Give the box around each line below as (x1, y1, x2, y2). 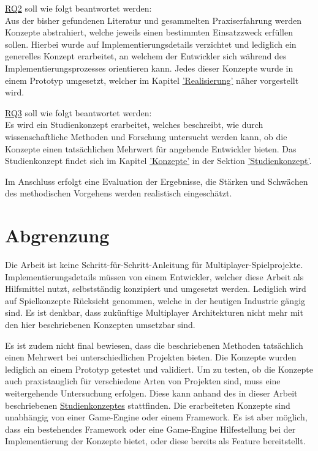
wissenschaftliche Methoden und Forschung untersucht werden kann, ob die (5, 130, 287, 143)
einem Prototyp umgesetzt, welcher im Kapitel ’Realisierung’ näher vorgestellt (5, 73, 299, 86)
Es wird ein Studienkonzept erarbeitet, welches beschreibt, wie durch (5, 118, 263, 131)
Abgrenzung (5, 223, 110, 248)
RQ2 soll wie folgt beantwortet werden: (5, 2, 152, 14)
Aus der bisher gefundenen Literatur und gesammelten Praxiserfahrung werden (5, 13, 302, 26)
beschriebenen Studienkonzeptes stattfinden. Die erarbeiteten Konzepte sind (5, 398, 290, 411)
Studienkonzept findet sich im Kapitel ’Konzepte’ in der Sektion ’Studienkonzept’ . (5, 154, 312, 167)
